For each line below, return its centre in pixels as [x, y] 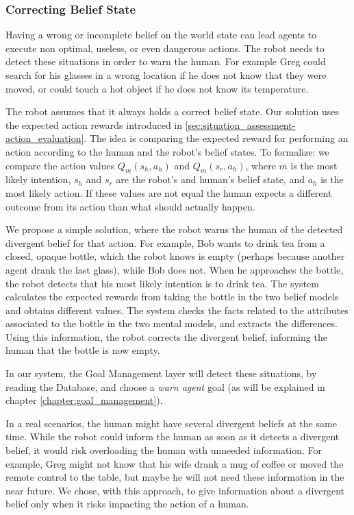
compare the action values [60, 165]
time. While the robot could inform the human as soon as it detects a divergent [173, 436]
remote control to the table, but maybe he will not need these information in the [175, 477]
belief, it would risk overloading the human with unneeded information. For [164, 450]
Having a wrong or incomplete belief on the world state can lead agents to [161, 35]
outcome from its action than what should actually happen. [130, 206]
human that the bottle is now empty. [83, 350]
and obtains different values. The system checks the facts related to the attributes [177, 310]
